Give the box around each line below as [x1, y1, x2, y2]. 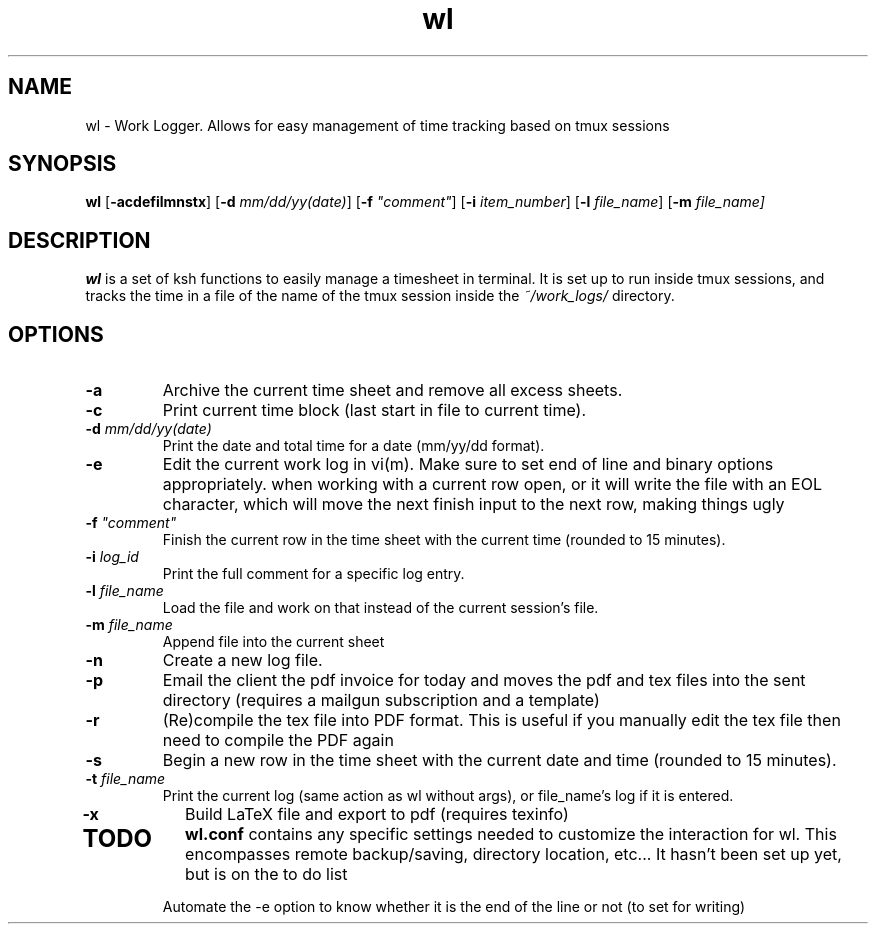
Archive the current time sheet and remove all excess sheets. [162, 380, 623, 401]
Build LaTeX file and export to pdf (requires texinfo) [185, 804, 569, 825]
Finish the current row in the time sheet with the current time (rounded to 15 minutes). [162, 531, 726, 549]
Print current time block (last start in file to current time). [162, 400, 587, 421]
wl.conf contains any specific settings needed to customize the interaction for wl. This [185, 824, 837, 845]
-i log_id [85, 548, 139, 566]
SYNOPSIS [8, 151, 117, 177]
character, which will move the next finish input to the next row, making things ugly [162, 494, 785, 515]
